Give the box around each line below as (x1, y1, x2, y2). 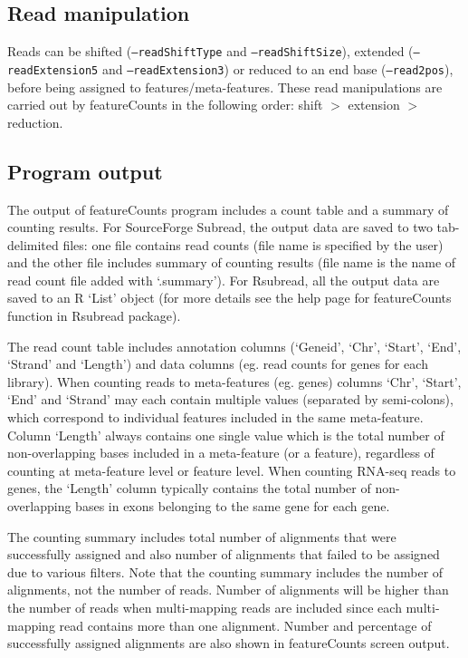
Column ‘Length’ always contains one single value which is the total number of (7, 425, 444, 444)
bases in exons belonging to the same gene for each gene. (75, 497, 390, 515)
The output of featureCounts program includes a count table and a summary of (7, 199, 449, 218)
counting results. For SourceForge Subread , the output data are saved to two (7, 218, 433, 237)
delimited (7, 235, 59, 254)
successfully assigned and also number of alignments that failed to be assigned (7, 545, 440, 564)
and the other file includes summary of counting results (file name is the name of (7, 253, 456, 272)
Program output (7, 157, 163, 185)
